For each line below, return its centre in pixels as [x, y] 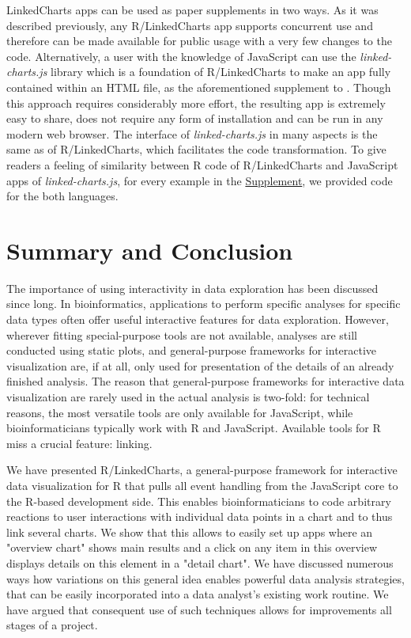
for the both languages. [62, 196]
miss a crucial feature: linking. [79, 443]
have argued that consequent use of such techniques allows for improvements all [199, 609]
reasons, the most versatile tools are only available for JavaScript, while [180, 412]
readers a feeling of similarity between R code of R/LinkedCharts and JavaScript [202, 164]
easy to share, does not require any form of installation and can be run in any [195, 118]
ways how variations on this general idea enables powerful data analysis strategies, [205, 578]
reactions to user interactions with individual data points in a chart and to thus [200, 516]
